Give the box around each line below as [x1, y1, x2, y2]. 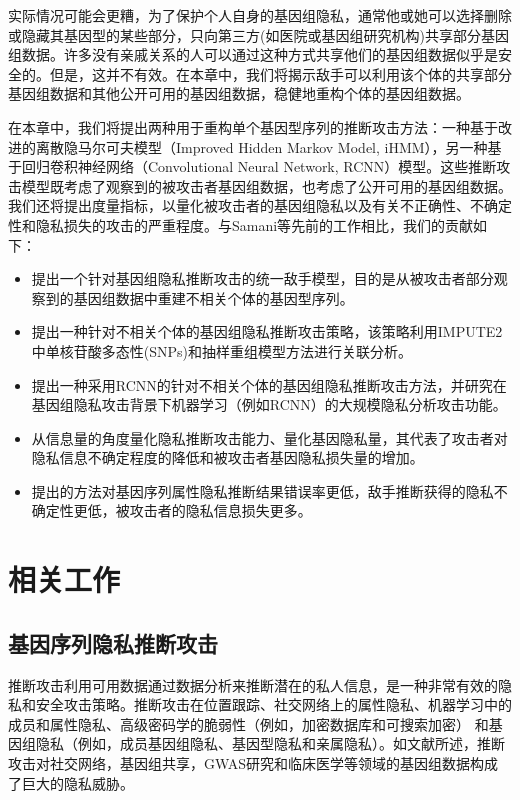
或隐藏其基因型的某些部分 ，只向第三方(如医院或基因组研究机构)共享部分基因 [8, 24, 509, 45]
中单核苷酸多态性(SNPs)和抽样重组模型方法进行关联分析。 [31, 340, 413, 361]
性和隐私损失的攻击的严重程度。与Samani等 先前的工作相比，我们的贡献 [8, 214, 474, 235]
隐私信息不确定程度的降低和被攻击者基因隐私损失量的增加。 [31, 447, 424, 468]
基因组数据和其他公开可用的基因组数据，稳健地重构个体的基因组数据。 [8, 83, 470, 104]
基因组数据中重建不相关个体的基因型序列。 [73, 287, 354, 308]
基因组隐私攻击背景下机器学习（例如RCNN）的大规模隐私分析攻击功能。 [31, 394, 507, 415]
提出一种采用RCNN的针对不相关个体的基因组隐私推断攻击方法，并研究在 [31, 374, 507, 395]
